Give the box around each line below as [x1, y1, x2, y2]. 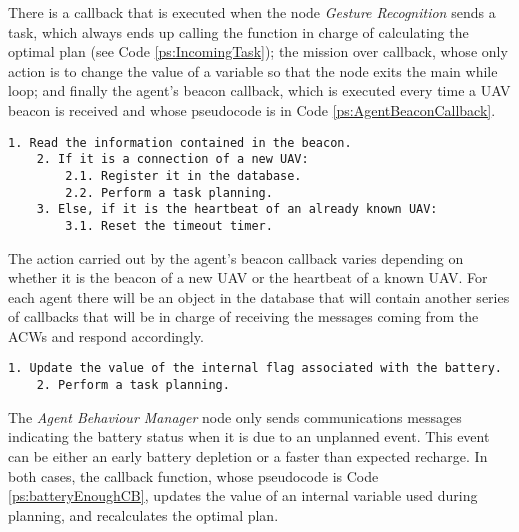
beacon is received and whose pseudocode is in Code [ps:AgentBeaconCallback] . [8, 99, 496, 120]
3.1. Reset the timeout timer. [65, 218, 273, 233]
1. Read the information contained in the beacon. [8, 135, 352, 150]
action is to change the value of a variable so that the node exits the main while [8, 60, 498, 81]
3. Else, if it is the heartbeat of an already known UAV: [36, 202, 438, 217]
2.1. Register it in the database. [65, 168, 302, 183]
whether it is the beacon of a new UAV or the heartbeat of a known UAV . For [8, 267, 488, 288]
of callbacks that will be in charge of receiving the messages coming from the [8, 306, 479, 327]
